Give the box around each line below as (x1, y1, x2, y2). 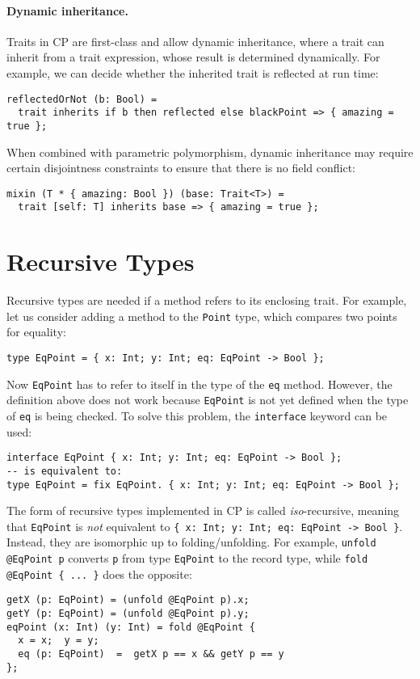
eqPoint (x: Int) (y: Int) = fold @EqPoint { (6, 621, 255, 633)
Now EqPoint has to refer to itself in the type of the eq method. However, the (6, 375, 393, 392)
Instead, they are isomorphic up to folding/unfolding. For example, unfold (6, 533, 376, 550)
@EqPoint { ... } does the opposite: (6, 565, 192, 582)
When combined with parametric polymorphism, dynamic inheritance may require (6, 143, 414, 160)
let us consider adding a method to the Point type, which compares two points (6, 307, 397, 324)
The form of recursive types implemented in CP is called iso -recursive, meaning (6, 502, 400, 519)
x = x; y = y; (18, 635, 99, 647)
